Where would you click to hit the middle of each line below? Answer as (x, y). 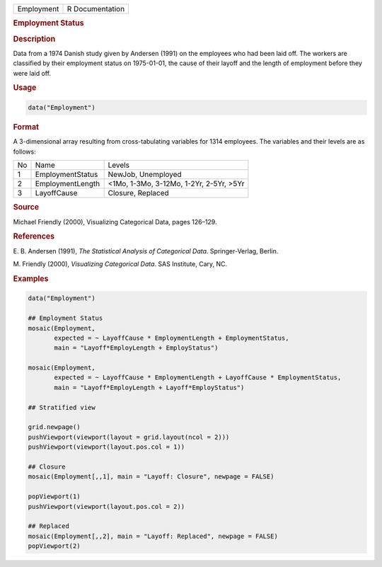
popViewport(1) (54, 497)
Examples (31, 278)
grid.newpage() (54, 427)
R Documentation (96, 9)
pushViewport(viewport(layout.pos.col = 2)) (106, 506)
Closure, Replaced (138, 193)
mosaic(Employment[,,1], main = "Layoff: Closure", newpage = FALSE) (151, 477)
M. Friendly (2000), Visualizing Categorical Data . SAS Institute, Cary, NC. (120, 264)
